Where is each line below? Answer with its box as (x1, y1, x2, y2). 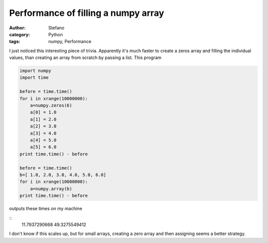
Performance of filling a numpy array (9, 7, 164, 18)
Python (48, 31, 63, 37)
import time (19, 75, 49, 80)
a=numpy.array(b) (30, 186, 72, 191)
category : (9, 31, 30, 37)
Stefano (48, 25, 65, 31)
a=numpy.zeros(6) (30, 103, 72, 109)
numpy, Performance (48, 39, 92, 45)
